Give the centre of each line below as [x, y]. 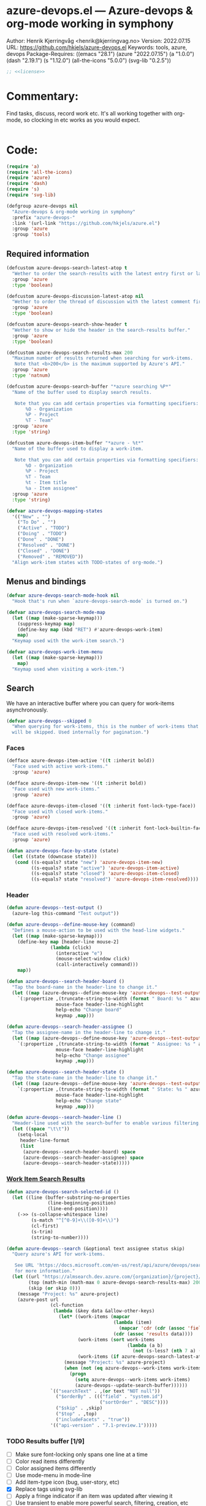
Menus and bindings [46, 581]
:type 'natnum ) [31, 375]
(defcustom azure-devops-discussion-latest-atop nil [75, 296]
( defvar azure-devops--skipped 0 [49, 721]
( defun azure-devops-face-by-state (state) [63, 851]
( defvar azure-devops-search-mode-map [56, 612]
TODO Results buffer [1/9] [45, 1441]
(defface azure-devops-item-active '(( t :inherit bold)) [81, 761]
